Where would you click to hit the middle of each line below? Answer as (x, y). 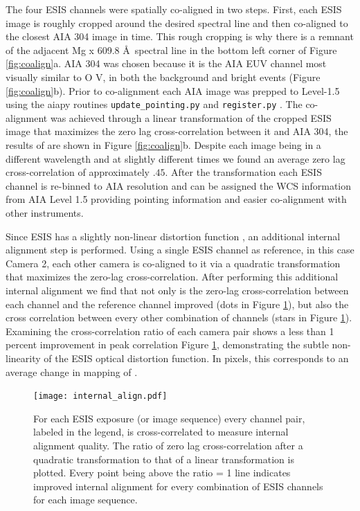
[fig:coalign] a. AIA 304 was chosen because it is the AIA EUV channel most (166, 63)
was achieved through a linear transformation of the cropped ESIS (191, 117)
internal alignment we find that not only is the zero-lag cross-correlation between (177, 290)
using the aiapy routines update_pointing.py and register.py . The (154, 104)
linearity (23, 358)
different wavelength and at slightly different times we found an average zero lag (175, 158)
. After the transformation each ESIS (243, 172)
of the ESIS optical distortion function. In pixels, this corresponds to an (196, 358)
